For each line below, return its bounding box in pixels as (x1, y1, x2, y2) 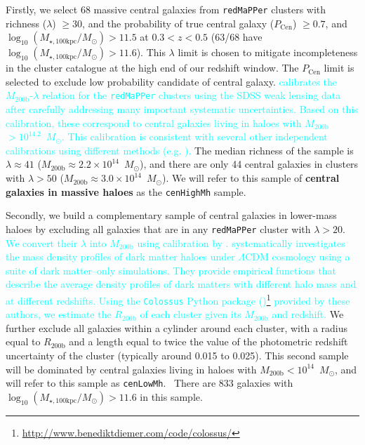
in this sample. (140, 389, 203, 404)
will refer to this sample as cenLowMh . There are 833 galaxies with (6, 376, 293, 390)
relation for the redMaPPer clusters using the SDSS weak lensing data (42, 88, 341, 102)
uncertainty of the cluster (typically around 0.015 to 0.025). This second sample (6, 348, 349, 363)
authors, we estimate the (6, 307, 112, 321)
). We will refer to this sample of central (162, 171, 340, 185)
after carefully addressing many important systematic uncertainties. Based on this (6, 102, 358, 117)
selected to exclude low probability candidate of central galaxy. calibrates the (6, 74, 337, 88)
